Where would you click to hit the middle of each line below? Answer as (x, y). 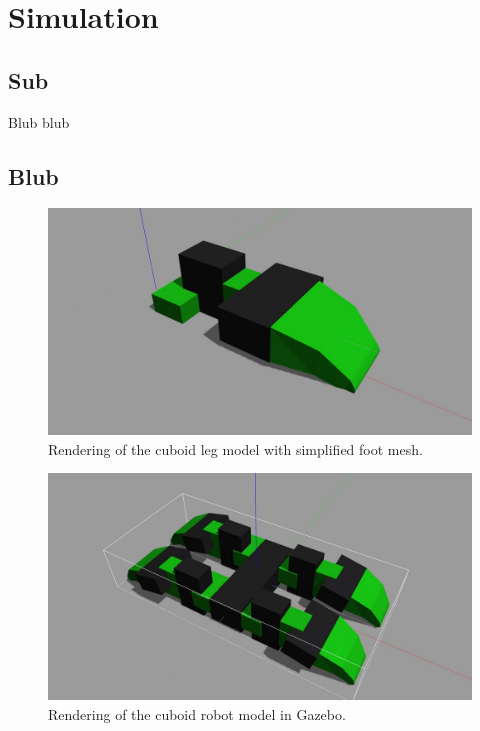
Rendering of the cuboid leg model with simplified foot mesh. (235, 448)
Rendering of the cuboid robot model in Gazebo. (197, 713)
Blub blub (39, 121)
